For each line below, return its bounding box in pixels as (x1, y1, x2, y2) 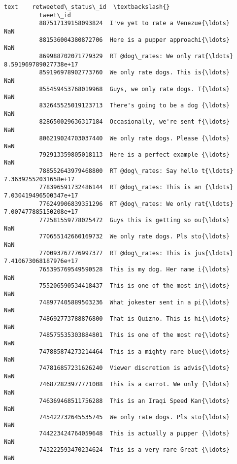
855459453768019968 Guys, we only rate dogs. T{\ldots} (39, 85, 230, 93)
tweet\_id (39, 11, 71, 19)
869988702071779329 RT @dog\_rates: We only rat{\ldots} (39, 52, 234, 60)
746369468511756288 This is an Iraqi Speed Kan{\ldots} (39, 397, 230, 404)
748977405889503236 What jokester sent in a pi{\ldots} (39, 298, 230, 306)
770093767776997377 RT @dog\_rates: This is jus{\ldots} (39, 249, 234, 257)
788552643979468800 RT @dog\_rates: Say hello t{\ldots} (39, 167, 234, 175)
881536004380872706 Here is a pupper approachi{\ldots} (39, 36, 230, 43)
